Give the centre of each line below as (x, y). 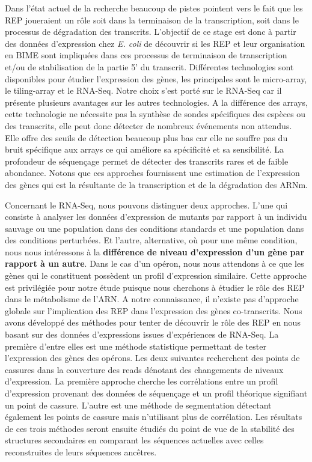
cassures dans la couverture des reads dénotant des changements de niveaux (144, 369)
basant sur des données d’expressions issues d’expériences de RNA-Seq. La (142, 334)
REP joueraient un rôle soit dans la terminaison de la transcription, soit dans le (152, 20)
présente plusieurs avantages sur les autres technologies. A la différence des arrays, (156, 102)
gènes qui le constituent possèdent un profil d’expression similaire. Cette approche (156, 275)
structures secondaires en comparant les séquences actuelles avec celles (134, 440)
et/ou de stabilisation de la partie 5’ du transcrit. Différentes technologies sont (149, 66)
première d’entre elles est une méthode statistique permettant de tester (136, 346)
